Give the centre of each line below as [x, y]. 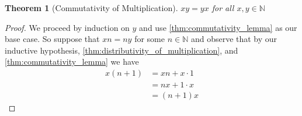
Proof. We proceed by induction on [67, 27]
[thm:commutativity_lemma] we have [72, 61]
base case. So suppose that [52, 39]
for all [223, 8]
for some [150, 39]
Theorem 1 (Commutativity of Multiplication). [91, 8]
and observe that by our [234, 39]
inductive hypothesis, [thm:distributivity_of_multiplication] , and [122, 50]
